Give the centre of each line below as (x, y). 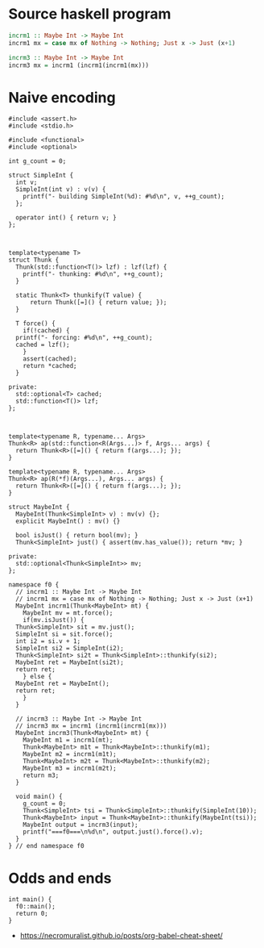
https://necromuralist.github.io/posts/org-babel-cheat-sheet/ (121, 936)
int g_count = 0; (37, 161)
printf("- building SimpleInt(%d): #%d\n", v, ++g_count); (124, 197)
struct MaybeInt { (39, 507)
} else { (37, 677)
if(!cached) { (46, 331)
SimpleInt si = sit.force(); (64, 634)
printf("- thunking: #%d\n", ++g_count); (93, 274)
